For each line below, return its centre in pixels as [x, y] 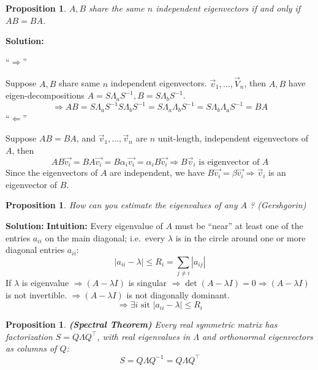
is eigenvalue [45, 283]
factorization [29, 336]
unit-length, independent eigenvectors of [233, 138]
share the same [117, 8]
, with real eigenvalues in [144, 336]
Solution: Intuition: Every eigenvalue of [84, 225]
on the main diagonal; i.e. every [105, 237]
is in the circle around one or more [240, 237]
